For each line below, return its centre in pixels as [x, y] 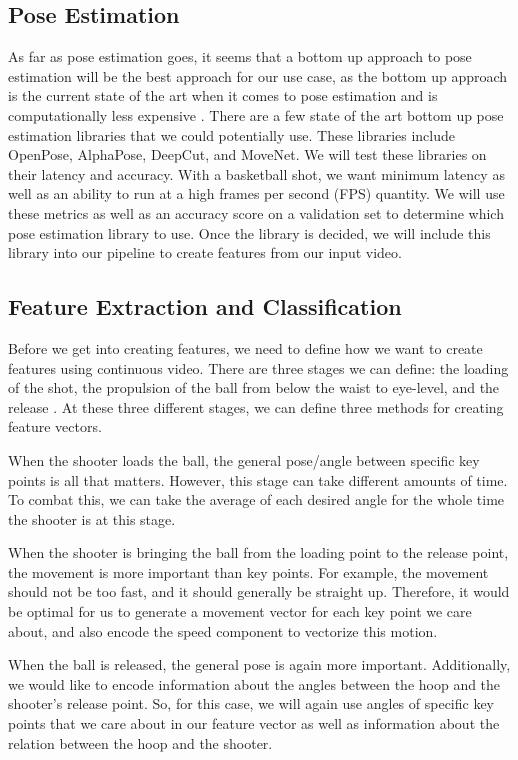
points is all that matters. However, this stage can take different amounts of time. [258, 479]
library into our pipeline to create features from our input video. [205, 252]
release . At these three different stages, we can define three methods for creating [256, 406]
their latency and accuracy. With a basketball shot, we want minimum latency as [256, 173]
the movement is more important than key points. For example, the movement [248, 571]
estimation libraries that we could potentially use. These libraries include [231, 134]
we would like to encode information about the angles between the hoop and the [254, 683]
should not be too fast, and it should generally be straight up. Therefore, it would [259, 591]
